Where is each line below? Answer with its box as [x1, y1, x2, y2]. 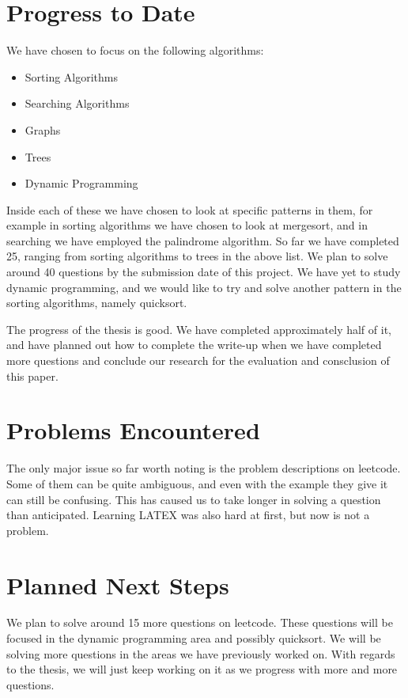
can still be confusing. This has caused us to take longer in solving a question [6, 491, 381, 507]
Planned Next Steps [6, 568, 229, 601]
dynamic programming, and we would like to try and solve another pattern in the [6, 279, 402, 295]
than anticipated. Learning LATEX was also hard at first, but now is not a [6, 506, 370, 523]
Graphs [25, 121, 61, 138]
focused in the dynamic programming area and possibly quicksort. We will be [6, 630, 381, 647]
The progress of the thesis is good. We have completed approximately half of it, [6, 321, 391, 337]
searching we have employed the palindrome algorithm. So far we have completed [6, 232, 399, 248]
